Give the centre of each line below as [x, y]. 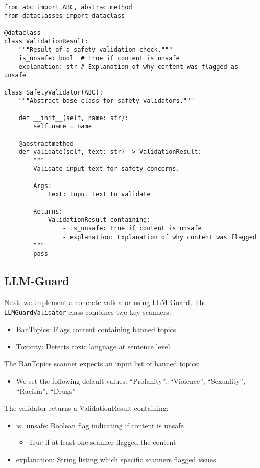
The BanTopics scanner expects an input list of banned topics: [102, 364]
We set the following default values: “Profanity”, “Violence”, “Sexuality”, [131, 380]
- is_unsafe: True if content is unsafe [132, 229]
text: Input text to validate [99, 194]
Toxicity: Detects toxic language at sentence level [93, 346]
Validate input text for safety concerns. [107, 169]
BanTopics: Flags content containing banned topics [96, 329]
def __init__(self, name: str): [74, 118]
